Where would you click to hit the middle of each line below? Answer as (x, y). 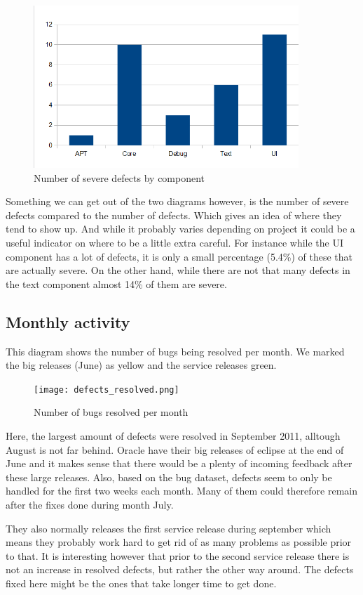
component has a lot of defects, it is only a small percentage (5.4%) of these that (179, 256)
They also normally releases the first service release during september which (169, 528)
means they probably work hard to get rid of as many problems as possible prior (179, 542)
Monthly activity (68, 321)
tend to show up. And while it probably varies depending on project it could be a (180, 229)
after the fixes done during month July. (90, 505)
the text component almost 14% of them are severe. (116, 283)
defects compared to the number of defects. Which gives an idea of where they (174, 215)
